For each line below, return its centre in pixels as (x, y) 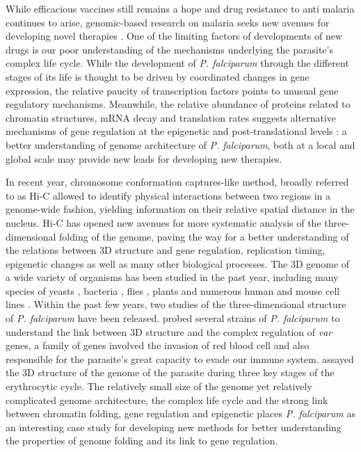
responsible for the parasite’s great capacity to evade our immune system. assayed (180, 358)
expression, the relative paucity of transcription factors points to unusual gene (172, 90)
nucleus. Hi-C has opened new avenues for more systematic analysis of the (163, 222)
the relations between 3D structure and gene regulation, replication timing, (166, 250)
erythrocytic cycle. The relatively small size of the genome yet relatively (159, 386)
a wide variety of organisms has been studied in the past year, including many (172, 277)
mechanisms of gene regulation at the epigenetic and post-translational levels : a (176, 131)
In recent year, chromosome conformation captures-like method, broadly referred (177, 182)
